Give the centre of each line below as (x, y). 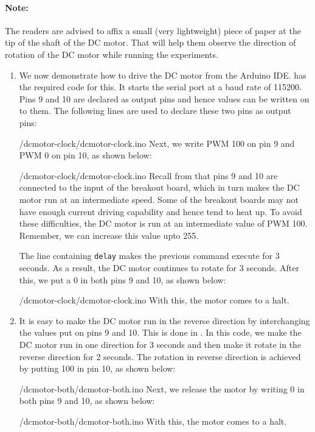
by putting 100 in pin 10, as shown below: (97, 368)
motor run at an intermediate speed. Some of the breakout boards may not (159, 199)
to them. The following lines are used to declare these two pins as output (155, 111)
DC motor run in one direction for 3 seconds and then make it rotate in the (160, 344)
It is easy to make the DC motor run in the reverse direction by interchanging (164, 320)
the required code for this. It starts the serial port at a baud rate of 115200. (160, 87)
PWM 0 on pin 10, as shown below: (85, 155)
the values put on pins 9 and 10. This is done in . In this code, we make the (160, 332)
